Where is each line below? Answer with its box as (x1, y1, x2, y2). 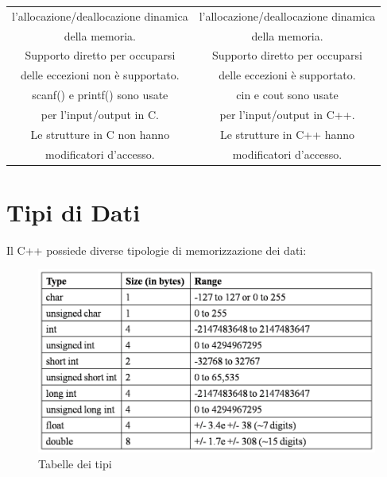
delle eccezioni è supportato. (219, 67, 356, 83)
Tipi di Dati (6, 195, 141, 228)
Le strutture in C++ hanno (219, 125, 355, 142)
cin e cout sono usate (236, 87, 339, 103)
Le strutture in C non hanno (30, 125, 170, 142)
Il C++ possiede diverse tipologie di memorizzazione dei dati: (6, 241, 307, 258)
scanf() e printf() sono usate (32, 87, 168, 103)
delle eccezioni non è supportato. (21, 67, 180, 83)
